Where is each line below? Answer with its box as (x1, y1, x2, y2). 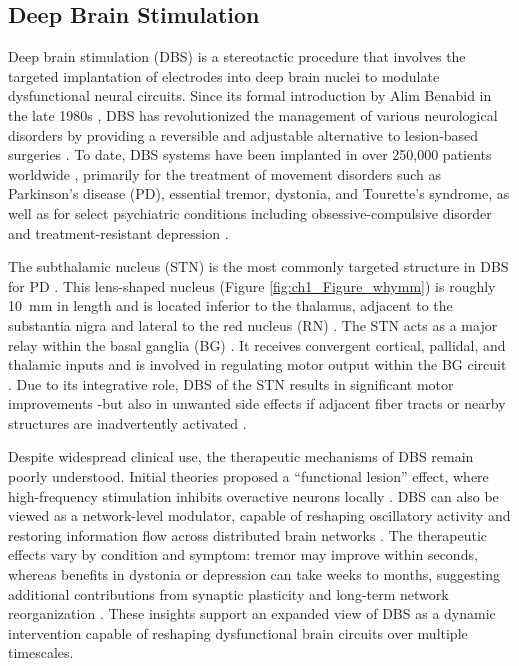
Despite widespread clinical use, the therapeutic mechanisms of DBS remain (8, 446, 474, 467)
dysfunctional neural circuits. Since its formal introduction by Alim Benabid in (8, 85, 492, 106)
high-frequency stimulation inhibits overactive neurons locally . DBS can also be (8, 485, 499, 506)
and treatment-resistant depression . (8, 222, 229, 243)
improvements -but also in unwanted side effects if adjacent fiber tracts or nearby (8, 393, 506, 414)
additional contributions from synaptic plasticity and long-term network (8, 583, 449, 604)
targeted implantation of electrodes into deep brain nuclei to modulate (8, 65, 440, 86)
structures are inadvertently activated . (8, 412, 247, 433)
